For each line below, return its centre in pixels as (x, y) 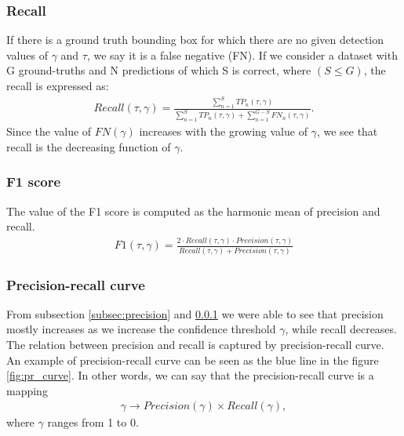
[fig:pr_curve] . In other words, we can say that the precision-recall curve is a (190, 375)
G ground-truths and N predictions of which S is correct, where (159, 70)
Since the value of (49, 131)
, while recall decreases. (341, 329)
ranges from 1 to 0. (93, 422)
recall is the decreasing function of (89, 146)
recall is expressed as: (58, 85)
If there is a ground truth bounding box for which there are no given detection (195, 40)
